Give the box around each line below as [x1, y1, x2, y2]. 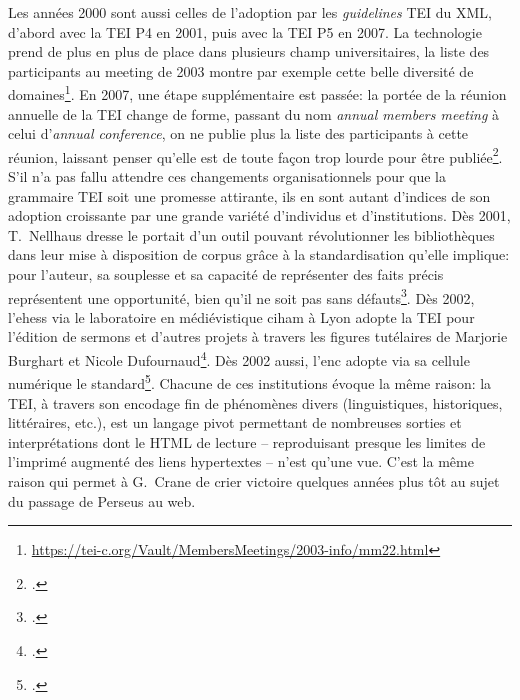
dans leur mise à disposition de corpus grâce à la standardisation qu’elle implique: [8, 244, 510, 265]
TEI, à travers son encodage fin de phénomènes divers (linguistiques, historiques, [8, 392, 503, 413]
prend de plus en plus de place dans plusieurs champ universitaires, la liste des [8, 41, 490, 62]
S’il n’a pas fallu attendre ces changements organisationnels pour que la [8, 166, 447, 187]
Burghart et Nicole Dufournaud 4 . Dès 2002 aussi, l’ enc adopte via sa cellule [8, 347, 470, 370]
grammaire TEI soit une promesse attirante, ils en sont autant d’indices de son [8, 185, 491, 206]
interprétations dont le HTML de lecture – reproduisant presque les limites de [8, 431, 486, 452]
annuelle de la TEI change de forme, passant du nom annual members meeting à [8, 103, 500, 124]
